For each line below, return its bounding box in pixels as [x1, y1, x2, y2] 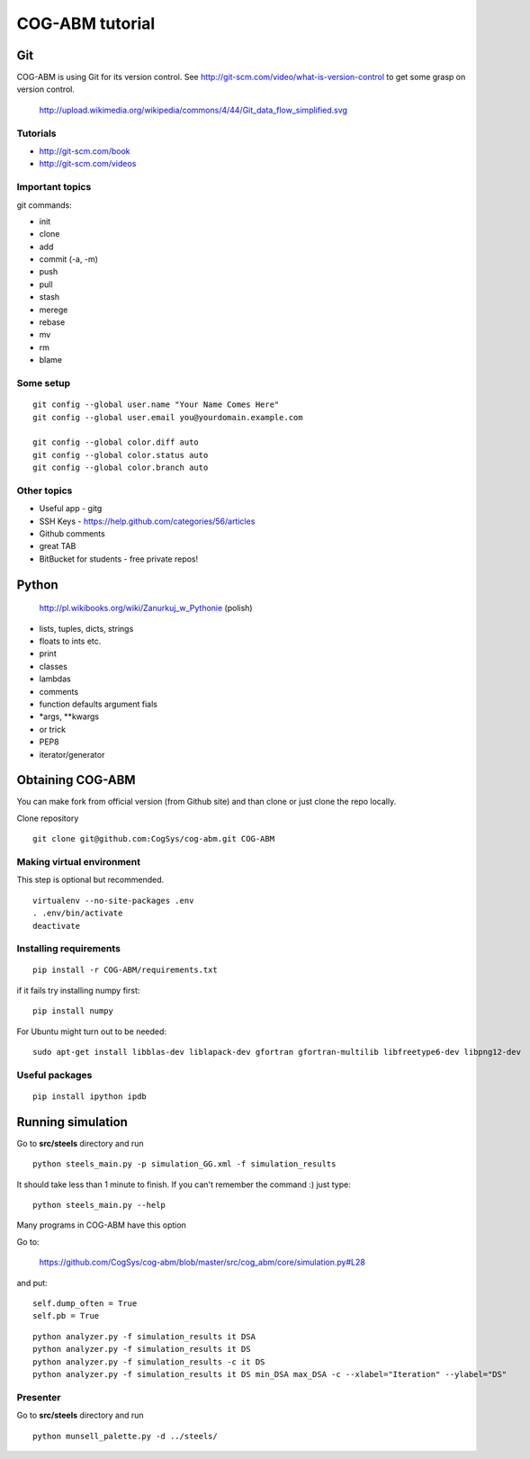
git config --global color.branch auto [32, 463, 209, 473]
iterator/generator [39, 749, 105, 760]
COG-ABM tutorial [16, 14, 156, 33]
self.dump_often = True [32, 1299, 138, 1309]
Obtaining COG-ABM [16, 772, 136, 788]
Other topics [16, 484, 73, 497]
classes [39, 661, 67, 671]
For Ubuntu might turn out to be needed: [16, 1026, 166, 1037]
